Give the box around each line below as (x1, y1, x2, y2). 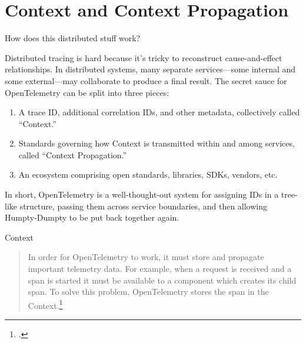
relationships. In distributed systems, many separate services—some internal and (5, 63, 296, 75)
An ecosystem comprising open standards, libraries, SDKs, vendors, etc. (18, 168, 278, 181)
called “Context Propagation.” (18, 148, 127, 161)
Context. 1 (28, 297, 63, 311)
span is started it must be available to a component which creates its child (28, 274, 297, 286)
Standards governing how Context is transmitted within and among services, (18, 137, 295, 149)
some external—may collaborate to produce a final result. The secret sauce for (5, 74, 287, 86)
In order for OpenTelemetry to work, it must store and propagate (28, 251, 264, 263)
